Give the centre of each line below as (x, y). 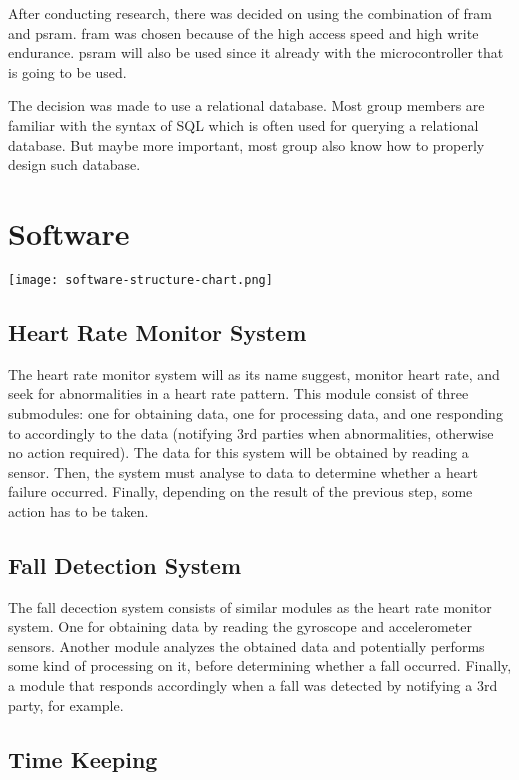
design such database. (74, 164)
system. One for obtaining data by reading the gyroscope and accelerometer (240, 626)
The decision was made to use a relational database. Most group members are (246, 105)
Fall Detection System (125, 564)
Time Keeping (83, 758)
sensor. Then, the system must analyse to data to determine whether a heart (243, 471)
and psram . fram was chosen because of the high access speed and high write (243, 32)
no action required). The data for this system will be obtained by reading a (238, 452)
